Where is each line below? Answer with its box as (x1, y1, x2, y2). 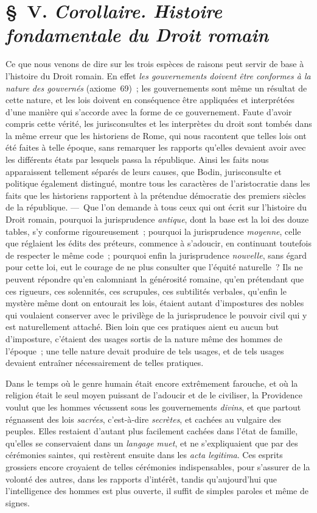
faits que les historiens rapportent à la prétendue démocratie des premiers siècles (5, 188, 306, 201)
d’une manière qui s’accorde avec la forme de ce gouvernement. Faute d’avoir (5, 105, 292, 118)
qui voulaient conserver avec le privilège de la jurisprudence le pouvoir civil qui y (5, 308, 307, 321)
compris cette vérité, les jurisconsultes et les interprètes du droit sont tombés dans (5, 117, 312, 130)
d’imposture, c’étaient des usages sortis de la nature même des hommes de (5, 332, 282, 345)
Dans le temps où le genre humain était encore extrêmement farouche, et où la (5, 376, 298, 389)
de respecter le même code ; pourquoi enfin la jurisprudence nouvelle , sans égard (5, 248, 307, 261)
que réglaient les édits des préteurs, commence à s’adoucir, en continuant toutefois (5, 237, 312, 249)
